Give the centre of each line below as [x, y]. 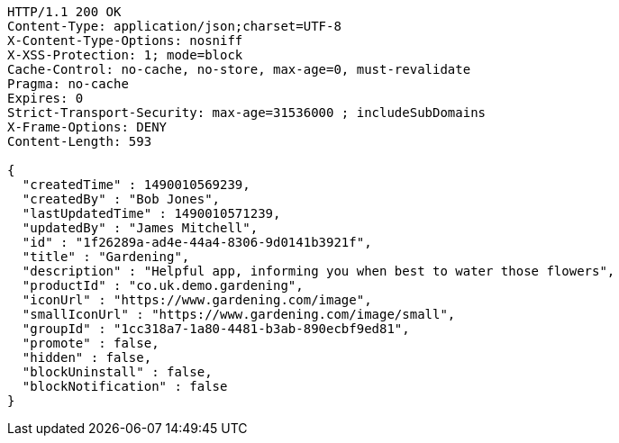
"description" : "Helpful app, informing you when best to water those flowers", [319, 271]
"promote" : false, [91, 343]
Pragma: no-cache [68, 84]
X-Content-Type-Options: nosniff [125, 41]
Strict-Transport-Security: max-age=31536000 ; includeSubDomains [247, 113]
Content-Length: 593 [80, 141]
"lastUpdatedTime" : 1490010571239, [151, 213]
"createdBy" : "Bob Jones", [121, 199]
